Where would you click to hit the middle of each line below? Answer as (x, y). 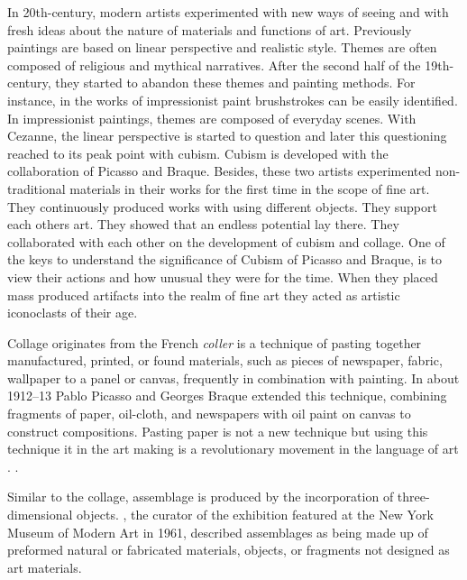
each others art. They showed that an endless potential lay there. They (203, 224)
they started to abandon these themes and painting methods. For (235, 83)
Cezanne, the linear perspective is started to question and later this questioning (227, 136)
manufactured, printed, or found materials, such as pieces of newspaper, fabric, (225, 360)
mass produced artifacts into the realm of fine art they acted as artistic (204, 295)
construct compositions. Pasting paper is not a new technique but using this (218, 431)
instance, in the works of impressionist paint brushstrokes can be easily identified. (233, 100)
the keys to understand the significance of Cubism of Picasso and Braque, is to (225, 259)
